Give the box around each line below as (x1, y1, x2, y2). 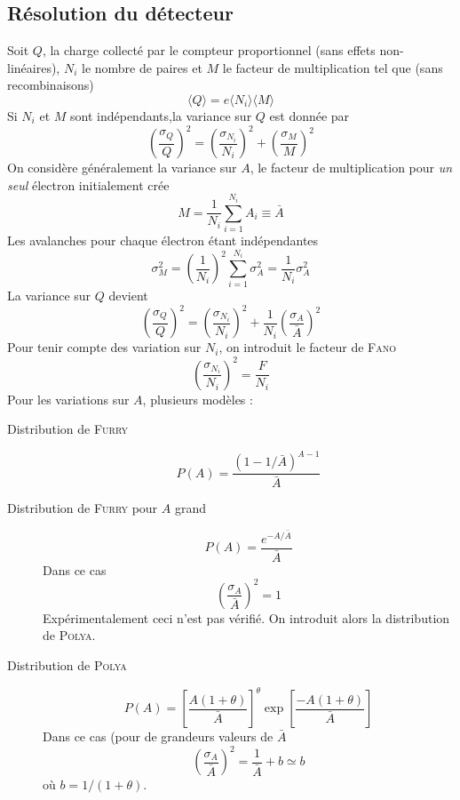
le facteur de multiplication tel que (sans (222, 58, 443, 76)
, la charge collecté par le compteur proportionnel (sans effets (42, 41, 376, 60)
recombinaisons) (7, 76, 94, 94)
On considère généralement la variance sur (7, 158, 237, 177)
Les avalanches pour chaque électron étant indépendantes (7, 231, 319, 250)
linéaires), (7, 58, 60, 76)
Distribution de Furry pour (7, 499, 158, 517)
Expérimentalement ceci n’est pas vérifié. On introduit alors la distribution (43, 608, 450, 627)
